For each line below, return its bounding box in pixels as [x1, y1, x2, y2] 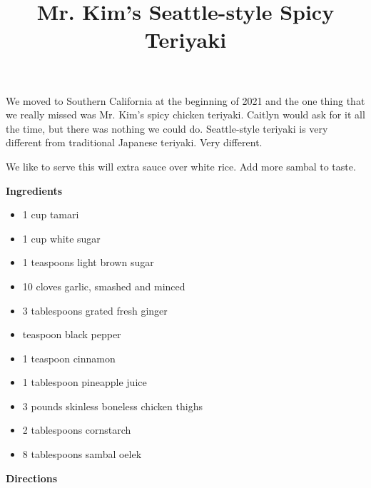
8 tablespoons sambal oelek [22, 447, 142, 462]
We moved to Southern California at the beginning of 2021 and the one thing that [6, 93, 365, 108]
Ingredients [6, 183, 63, 198]
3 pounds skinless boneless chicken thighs [22, 398, 203, 413]
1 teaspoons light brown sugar [22, 255, 154, 270]
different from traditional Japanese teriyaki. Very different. [6, 135, 263, 150]
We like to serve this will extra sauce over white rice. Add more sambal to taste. [6, 158, 356, 173]
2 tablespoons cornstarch [22, 422, 131, 437]
